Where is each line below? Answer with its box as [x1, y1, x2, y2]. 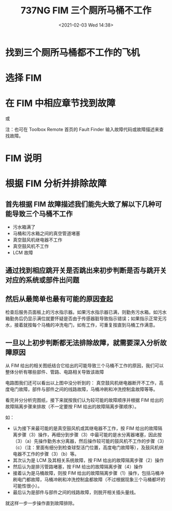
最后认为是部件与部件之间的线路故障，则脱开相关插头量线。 [12, 489, 139, 496]
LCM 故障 [12, 249, 33, 256]
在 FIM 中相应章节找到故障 [5, 98, 116, 109]
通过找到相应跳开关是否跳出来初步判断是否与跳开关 [5, 266, 167, 274]
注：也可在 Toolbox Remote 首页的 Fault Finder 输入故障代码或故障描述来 [5, 126, 160, 133]
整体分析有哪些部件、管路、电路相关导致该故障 [5, 369, 104, 375]
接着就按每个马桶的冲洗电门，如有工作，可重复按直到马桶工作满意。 [14, 322, 158, 328]
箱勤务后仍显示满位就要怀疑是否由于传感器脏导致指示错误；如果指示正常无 [5, 315, 162, 322]
